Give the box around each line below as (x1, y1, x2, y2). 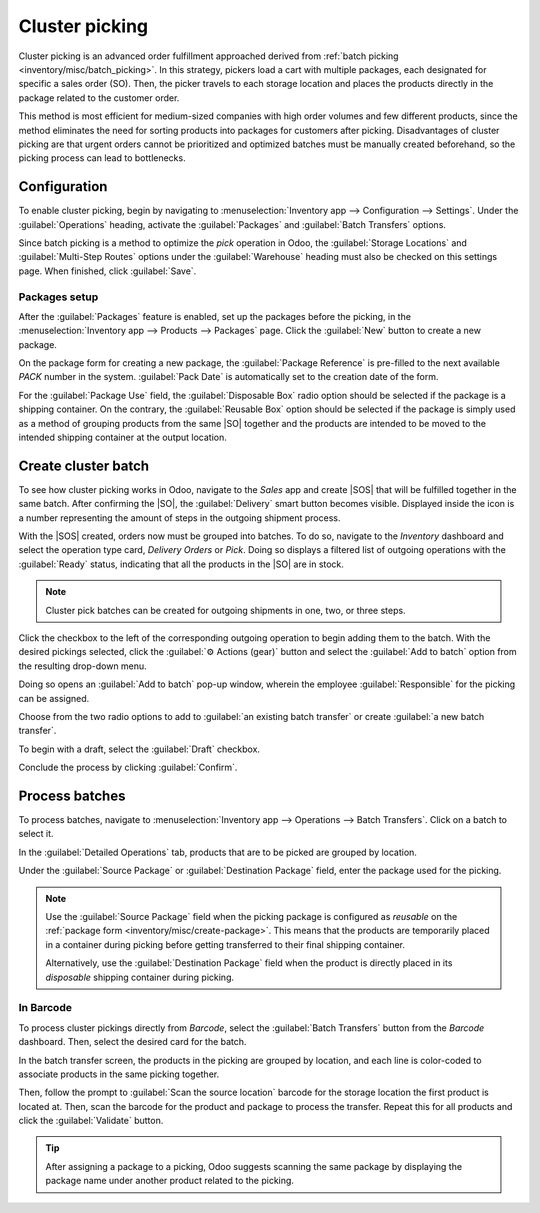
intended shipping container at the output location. (18, 431, 227, 444)
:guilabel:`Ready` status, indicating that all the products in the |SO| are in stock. (18, 558, 345, 570)
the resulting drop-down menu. (18, 660, 147, 672)
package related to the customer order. (18, 91, 180, 104)
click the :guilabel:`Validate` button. (18, 1115, 164, 1127)
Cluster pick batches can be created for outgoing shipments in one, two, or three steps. (45, 604, 406, 616)
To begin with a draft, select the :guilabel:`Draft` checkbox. (18, 743, 260, 755)
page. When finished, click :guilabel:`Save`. (18, 265, 197, 277)
